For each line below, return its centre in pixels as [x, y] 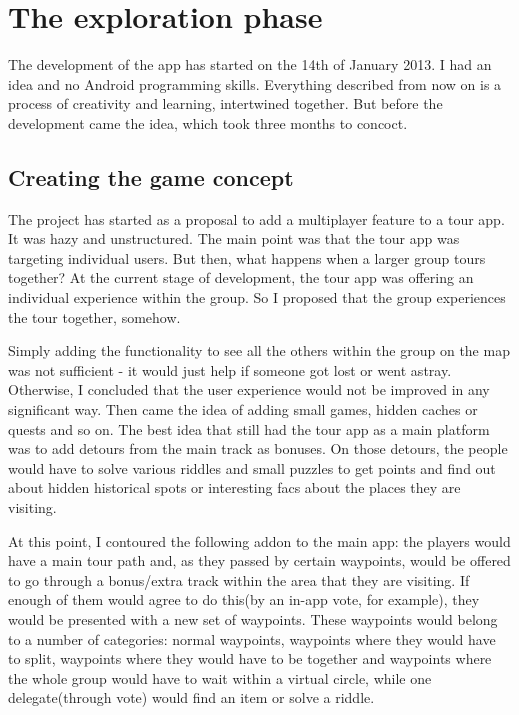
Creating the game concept [151, 176]
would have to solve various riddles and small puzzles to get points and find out [252, 467]
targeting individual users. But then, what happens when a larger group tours [247, 257]
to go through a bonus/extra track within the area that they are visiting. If [239, 579]
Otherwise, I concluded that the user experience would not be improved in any [249, 389]
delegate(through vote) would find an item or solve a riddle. [191, 697]
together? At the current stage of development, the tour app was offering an [241, 277]
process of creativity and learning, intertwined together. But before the [225, 103]
